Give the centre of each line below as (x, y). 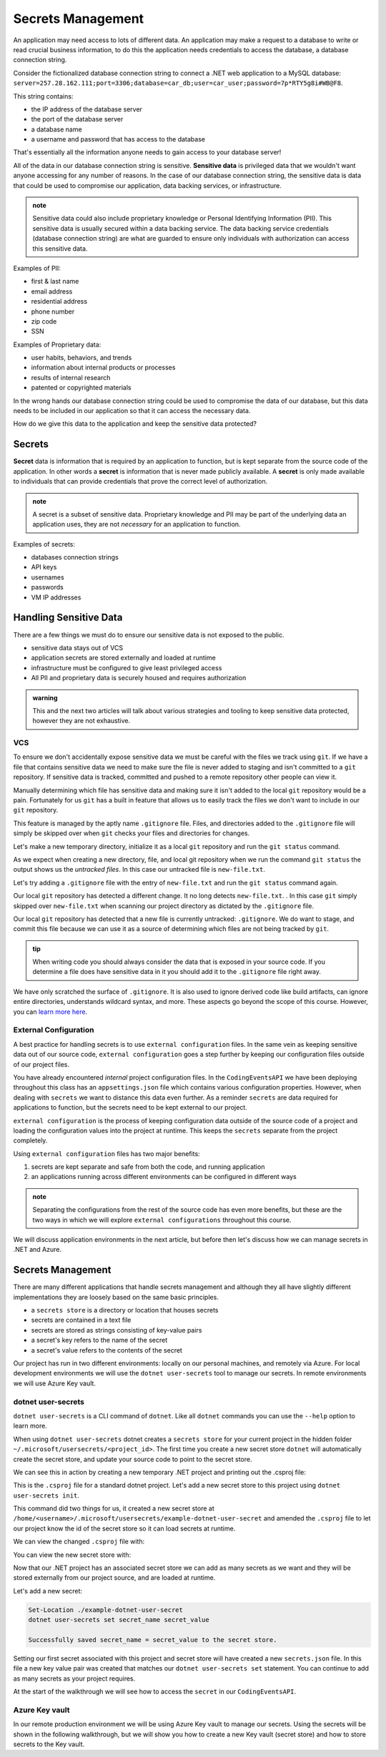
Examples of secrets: (44, 544)
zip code (44, 321)
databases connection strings (75, 557)
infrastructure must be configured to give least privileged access (127, 667)
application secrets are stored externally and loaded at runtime (123, 658)
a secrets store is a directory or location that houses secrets (125, 1310)
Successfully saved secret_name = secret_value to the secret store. (153, 1639)
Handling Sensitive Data (68, 618)
